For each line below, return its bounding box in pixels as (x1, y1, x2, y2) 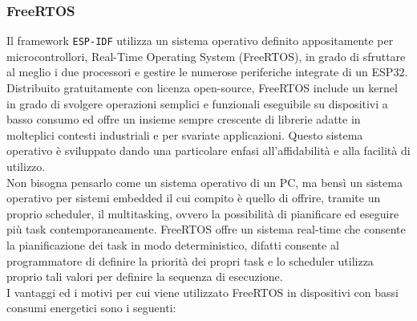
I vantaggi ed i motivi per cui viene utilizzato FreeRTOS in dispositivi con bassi (6, 283, 399, 300)
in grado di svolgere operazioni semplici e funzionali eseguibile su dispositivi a (6, 95, 388, 112)
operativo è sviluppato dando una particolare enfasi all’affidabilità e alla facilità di (6, 142, 411, 159)
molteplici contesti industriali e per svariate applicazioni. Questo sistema (6, 126, 363, 143)
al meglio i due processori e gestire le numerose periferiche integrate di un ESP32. (6, 63, 408, 80)
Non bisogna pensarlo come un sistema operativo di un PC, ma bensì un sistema (6, 173, 403, 190)
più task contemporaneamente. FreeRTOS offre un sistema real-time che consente (6, 221, 406, 238)
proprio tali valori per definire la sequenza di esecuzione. (6, 268, 283, 285)
